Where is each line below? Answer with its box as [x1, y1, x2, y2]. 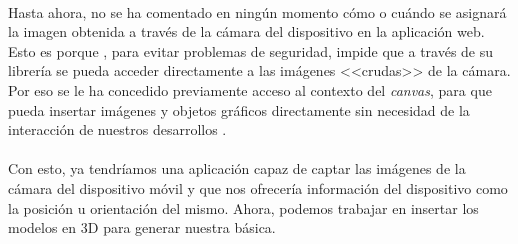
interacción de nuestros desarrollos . [8, 119, 227, 140]
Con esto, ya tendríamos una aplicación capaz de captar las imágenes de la [8, 158, 466, 179]
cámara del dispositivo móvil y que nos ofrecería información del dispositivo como [8, 177, 508, 198]
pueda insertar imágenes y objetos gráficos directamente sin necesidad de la [8, 99, 470, 120]
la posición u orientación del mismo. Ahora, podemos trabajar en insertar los [8, 197, 479, 218]
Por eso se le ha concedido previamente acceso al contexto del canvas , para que [8, 79, 492, 100]
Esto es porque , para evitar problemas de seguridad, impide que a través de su [8, 40, 494, 61]
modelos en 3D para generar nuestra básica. [8, 217, 276, 238]
